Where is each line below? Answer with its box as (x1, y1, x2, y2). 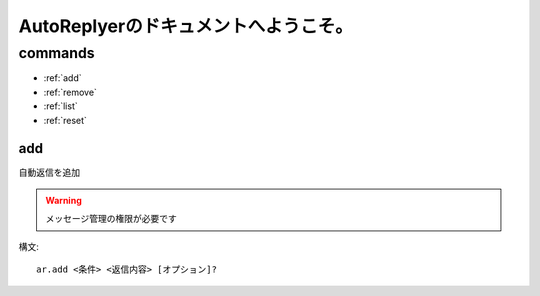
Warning (45, 194, 82, 206)
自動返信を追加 (18, 166, 80, 179)
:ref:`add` (43, 72, 82, 84)
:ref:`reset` (43, 114, 87, 126)
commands (18, 44, 95, 62)
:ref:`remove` (43, 86, 97, 98)
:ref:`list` (43, 100, 79, 112)
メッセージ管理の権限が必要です (45, 213, 177, 225)
